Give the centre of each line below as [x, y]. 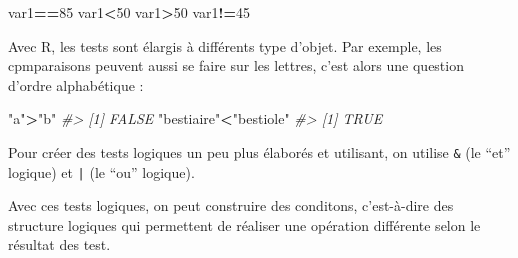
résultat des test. [59, 244]
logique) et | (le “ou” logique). [101, 171]
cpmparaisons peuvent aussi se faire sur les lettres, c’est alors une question [236, 65]
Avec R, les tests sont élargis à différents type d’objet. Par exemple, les [225, 45]
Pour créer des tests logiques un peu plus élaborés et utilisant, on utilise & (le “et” [259, 151]
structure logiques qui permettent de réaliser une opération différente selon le [244, 224]
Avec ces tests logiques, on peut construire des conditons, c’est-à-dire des [231, 205]
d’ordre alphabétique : [76, 84]
